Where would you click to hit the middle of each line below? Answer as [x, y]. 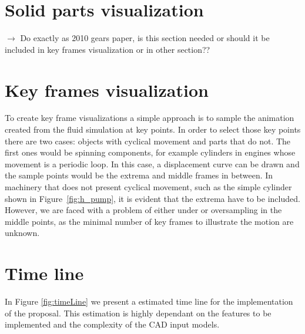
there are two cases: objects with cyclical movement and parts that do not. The [148, 141]
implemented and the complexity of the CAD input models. [112, 324]
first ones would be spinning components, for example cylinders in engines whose [150, 152]
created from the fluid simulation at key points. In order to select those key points [153, 129]
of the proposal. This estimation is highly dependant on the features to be [138, 313]
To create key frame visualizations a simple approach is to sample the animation [150, 118]
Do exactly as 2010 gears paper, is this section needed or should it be [145, 38]
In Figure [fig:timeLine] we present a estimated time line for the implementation [149, 301]
